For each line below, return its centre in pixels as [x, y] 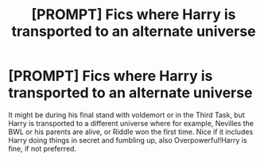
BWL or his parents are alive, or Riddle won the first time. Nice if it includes [131, 132]
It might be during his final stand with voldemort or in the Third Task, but [126, 115]
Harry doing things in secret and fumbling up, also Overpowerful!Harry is [128, 140]
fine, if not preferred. [43, 148]
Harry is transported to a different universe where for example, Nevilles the [131, 123]
